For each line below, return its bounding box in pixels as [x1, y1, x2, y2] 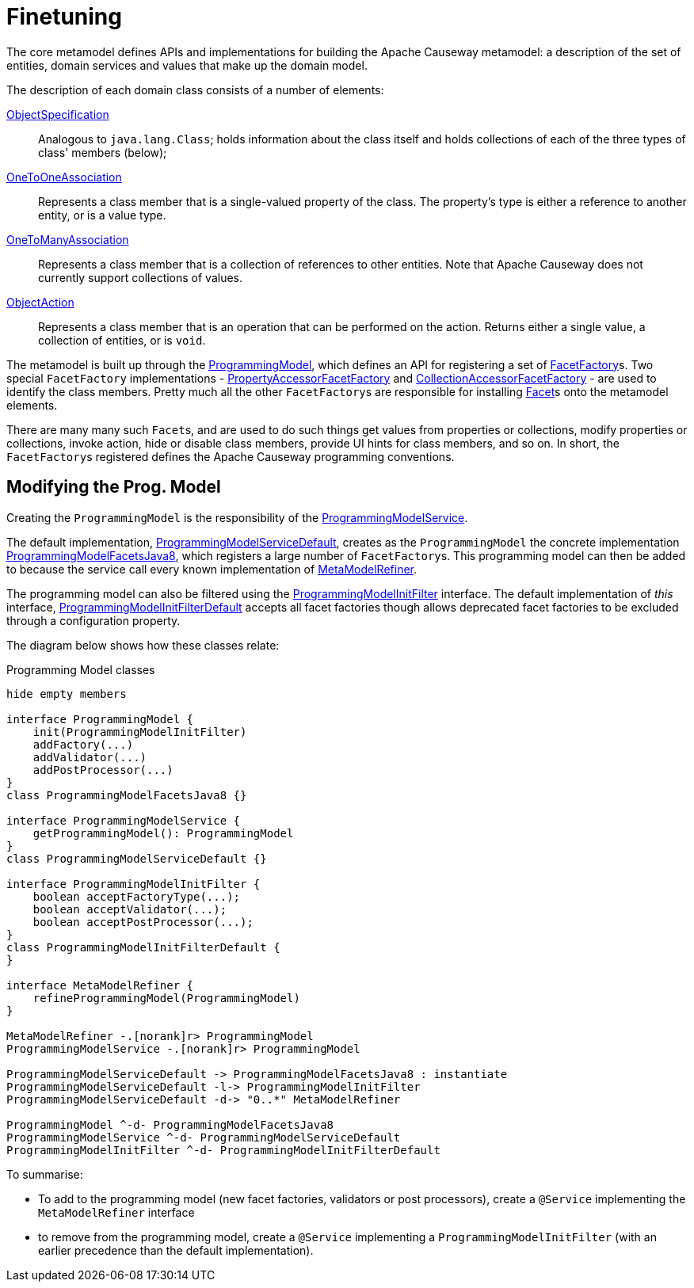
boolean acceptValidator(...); [32, 902, 227, 916]
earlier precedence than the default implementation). [38, 1243, 314, 1257]
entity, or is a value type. [38, 208, 166, 222]
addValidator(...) [32, 750, 147, 764]
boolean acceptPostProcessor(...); [32, 915, 254, 928]
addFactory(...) [32, 737, 134, 751]
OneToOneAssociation [6, 170, 122, 184]
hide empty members [6, 687, 127, 700]
